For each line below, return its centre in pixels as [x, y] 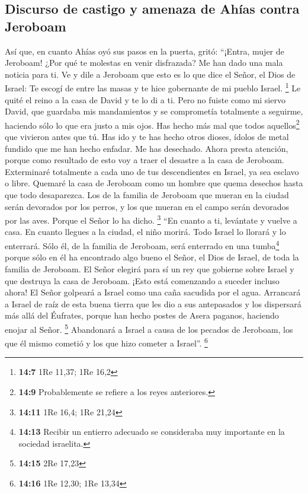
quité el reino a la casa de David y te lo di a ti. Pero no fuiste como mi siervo [145, 99]
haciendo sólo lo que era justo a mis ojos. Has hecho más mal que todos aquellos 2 [152, 124]
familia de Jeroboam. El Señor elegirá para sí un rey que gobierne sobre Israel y [150, 268]
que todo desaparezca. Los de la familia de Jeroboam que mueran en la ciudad [147, 195]
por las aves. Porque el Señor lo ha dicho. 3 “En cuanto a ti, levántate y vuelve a [151, 219]
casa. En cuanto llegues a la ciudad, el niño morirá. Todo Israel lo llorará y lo [145, 232]
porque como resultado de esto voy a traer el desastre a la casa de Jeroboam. [145, 160]
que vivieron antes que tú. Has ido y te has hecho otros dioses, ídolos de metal [147, 137]
